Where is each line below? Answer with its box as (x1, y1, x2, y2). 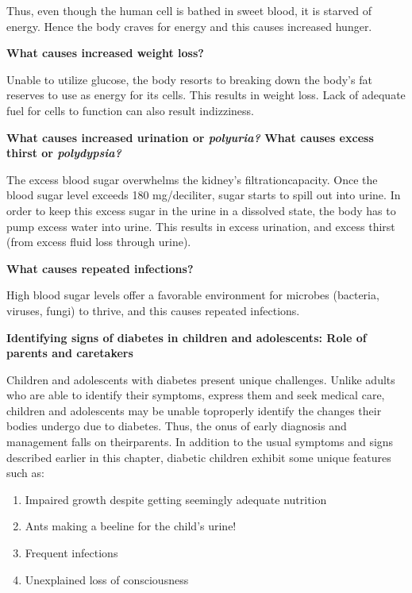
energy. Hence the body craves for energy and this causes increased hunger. (6, 17, 372, 34)
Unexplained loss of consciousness (25, 571, 189, 587)
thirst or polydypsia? (6, 144, 121, 161)
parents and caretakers (6, 345, 133, 361)
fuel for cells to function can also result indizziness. (6, 102, 254, 118)
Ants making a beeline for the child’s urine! (25, 518, 237, 534)
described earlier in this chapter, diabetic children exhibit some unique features (6, 449, 391, 465)
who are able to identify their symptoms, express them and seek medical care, (6, 387, 385, 403)
